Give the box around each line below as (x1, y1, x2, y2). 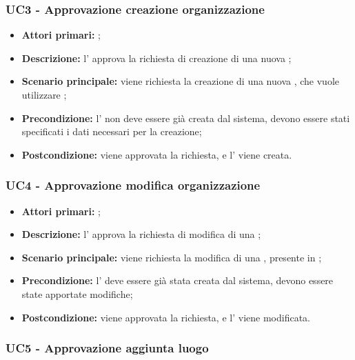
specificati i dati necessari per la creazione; (21, 124, 202, 139)
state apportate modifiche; (21, 286, 133, 301)
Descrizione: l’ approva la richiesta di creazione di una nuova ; (21, 50, 292, 65)
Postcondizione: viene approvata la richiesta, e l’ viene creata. (21, 147, 292, 161)
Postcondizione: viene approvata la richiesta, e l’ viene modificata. (21, 310, 310, 324)
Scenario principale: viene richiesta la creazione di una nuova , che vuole (21, 74, 339, 88)
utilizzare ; (21, 88, 67, 101)
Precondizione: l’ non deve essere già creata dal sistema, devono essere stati (21, 110, 350, 125)
